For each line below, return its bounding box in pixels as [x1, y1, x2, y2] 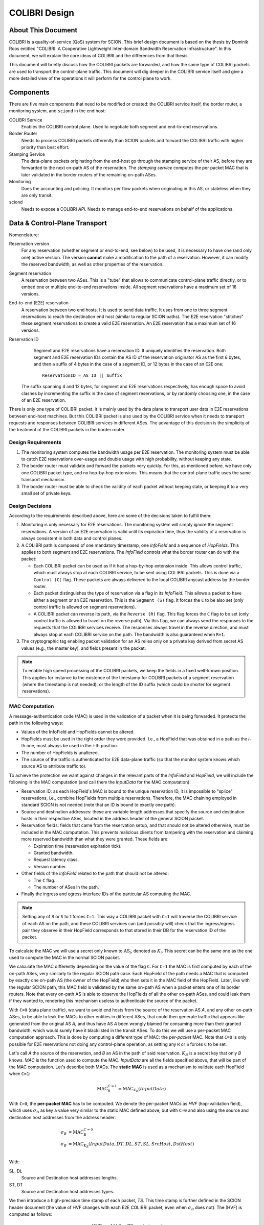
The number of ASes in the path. [33, 884, 99, 890]
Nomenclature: [9, 232, 39, 238]
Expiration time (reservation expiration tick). [33, 843, 122, 849]
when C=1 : [9, 1071, 31, 1077]
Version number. [33, 863, 67, 869]
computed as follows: [9, 1211, 52, 1217]
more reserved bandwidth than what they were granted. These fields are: [21, 836, 169, 842]
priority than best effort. [21, 145, 69, 150]
